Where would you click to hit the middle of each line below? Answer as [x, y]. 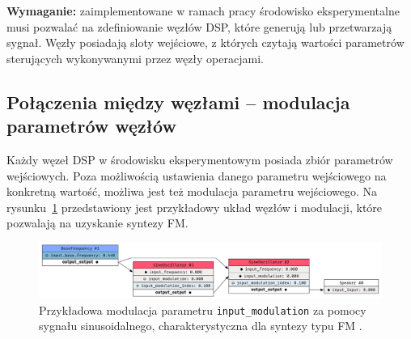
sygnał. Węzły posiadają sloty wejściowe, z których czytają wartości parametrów [205, 42]
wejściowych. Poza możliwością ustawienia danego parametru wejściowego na [197, 175]
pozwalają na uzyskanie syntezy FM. [97, 223]
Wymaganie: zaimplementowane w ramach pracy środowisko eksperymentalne [203, 11]
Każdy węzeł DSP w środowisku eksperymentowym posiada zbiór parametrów [200, 159]
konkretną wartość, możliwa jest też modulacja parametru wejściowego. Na [192, 191]
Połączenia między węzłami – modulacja [178, 102]
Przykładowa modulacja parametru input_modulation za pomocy [203, 309]
